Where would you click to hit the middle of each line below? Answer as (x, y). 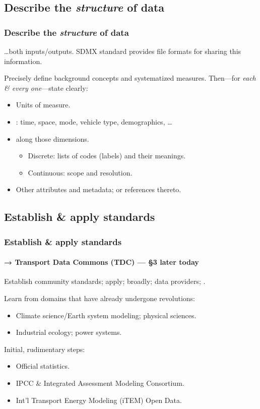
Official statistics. (43, 366)
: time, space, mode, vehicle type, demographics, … (94, 121)
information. (23, 61)
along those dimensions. (52, 138)
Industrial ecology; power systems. (69, 332)
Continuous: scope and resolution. (80, 172)
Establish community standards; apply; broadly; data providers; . (105, 281)
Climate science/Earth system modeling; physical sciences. (106, 315)
